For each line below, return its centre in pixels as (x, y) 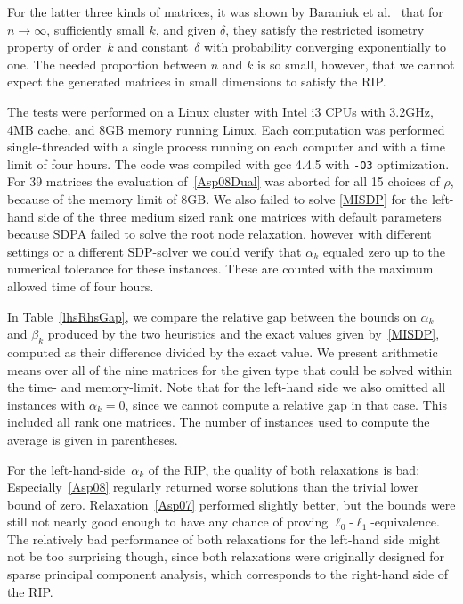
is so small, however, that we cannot (356, 64)
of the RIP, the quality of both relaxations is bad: (284, 469)
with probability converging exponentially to (325, 47)
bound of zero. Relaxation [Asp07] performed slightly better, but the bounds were (231, 504)
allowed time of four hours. (81, 286)
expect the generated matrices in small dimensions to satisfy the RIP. (197, 82)
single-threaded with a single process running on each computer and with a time (227, 147)
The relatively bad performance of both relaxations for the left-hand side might (224, 539)
